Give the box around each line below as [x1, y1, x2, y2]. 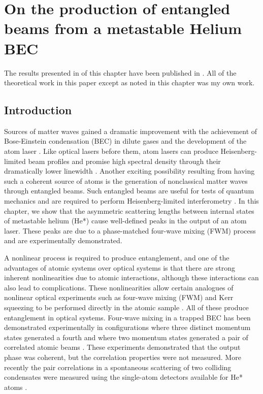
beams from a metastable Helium [4, 18, 242, 39]
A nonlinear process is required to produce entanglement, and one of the [4, 252, 229, 263]
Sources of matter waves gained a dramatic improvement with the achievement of [4, 125, 257, 136]
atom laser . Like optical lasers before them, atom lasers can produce [4, 146, 218, 156]
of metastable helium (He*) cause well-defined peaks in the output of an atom [4, 215, 247, 226]
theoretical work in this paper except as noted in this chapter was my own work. [4, 77, 255, 88]
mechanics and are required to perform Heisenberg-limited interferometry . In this [4, 195, 259, 206]
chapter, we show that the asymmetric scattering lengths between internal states [4, 205, 254, 216]
